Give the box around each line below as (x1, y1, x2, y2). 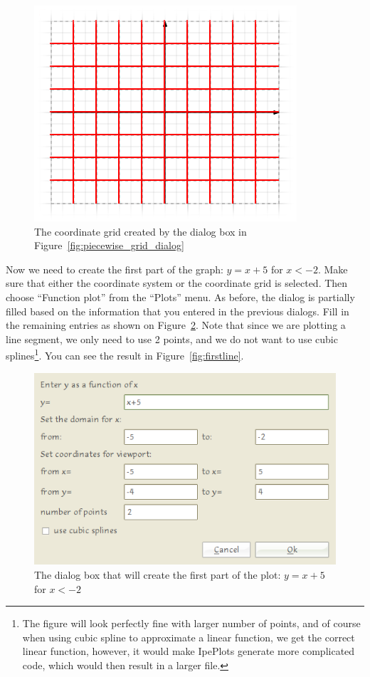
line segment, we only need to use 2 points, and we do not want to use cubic (6, 331, 338, 346)
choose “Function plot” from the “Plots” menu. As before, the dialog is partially (6, 289, 355, 304)
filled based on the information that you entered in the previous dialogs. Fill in (6, 303, 349, 318)
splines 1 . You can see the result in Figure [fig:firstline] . (6, 346, 244, 362)
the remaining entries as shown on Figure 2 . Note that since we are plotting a (6, 317, 346, 332)
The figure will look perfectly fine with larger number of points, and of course (22, 616, 361, 631)
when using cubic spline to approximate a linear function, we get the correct (22, 629, 355, 644)
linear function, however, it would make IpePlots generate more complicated (22, 644, 355, 658)
